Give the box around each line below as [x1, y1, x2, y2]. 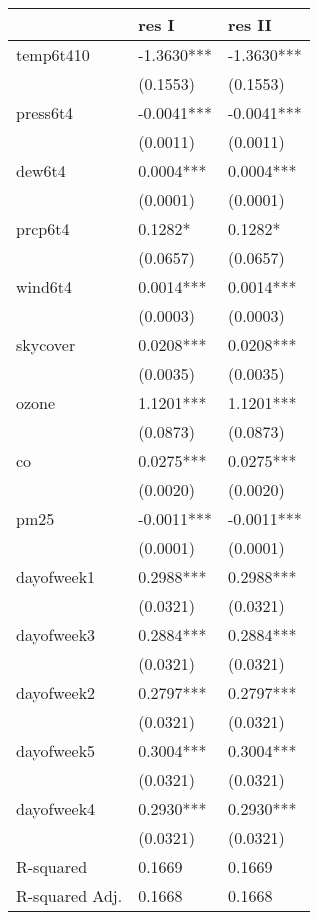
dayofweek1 [16, 565, 96, 588]
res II [227, 13, 272, 36]
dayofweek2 [16, 681, 96, 704]
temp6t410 [16, 43, 90, 66]
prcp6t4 [16, 217, 70, 240]
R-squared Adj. [16, 884, 123, 907]
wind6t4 [16, 275, 73, 298]
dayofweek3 [16, 623, 96, 646]
